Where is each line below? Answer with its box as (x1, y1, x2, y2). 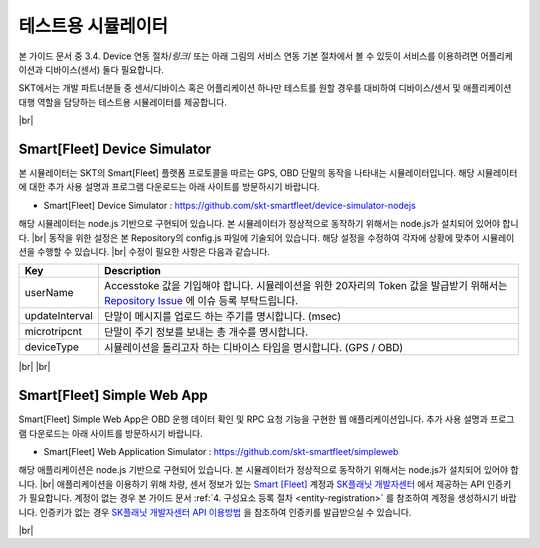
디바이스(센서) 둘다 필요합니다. (45, 63, 165, 75)
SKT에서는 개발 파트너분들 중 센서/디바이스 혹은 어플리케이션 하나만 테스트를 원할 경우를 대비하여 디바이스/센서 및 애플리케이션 (18, 82, 512, 94)
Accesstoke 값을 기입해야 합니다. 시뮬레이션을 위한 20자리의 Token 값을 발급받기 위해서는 (103, 279, 508, 293)
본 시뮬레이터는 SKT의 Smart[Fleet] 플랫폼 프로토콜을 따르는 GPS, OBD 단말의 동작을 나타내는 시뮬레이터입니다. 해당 (18, 167, 475, 179)
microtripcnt (24, 325, 83, 339)
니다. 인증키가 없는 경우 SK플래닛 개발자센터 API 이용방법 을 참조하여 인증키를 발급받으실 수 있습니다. (18, 506, 412, 518)
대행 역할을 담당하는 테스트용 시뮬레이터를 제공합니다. (18, 96, 227, 108)
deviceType (24, 340, 80, 354)
